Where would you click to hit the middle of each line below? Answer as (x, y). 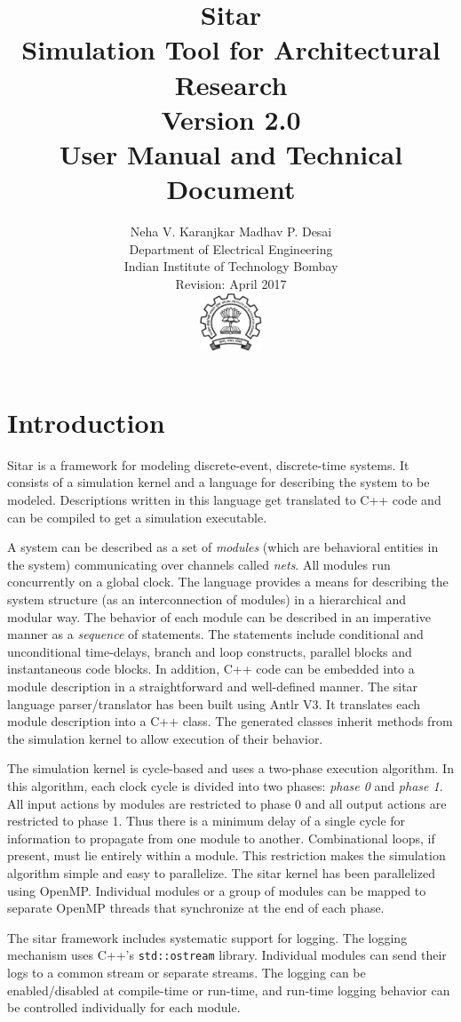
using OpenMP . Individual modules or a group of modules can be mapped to (217, 890)
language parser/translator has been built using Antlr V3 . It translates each (214, 703)
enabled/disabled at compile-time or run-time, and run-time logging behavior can (229, 990)
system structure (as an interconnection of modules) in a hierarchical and (207, 599)
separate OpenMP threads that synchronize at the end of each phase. (196, 908)
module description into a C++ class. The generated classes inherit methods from (230, 721)
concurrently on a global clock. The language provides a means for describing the (228, 582)
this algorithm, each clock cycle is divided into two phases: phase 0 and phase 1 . (225, 785)
